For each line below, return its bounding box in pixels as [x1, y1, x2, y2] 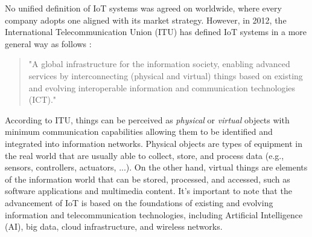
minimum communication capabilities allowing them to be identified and [5, 125, 273, 138]
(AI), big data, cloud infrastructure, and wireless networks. [5, 220, 223, 233]
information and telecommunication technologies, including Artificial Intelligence [5, 208, 303, 221]
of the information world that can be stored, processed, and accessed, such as [5, 172, 290, 185]
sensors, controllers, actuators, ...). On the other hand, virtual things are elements [5, 161, 308, 174]
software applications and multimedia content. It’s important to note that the [5, 184, 292, 197]
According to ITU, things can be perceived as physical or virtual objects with [5, 113, 290, 126]
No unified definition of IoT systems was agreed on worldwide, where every [5, 2, 282, 14]
